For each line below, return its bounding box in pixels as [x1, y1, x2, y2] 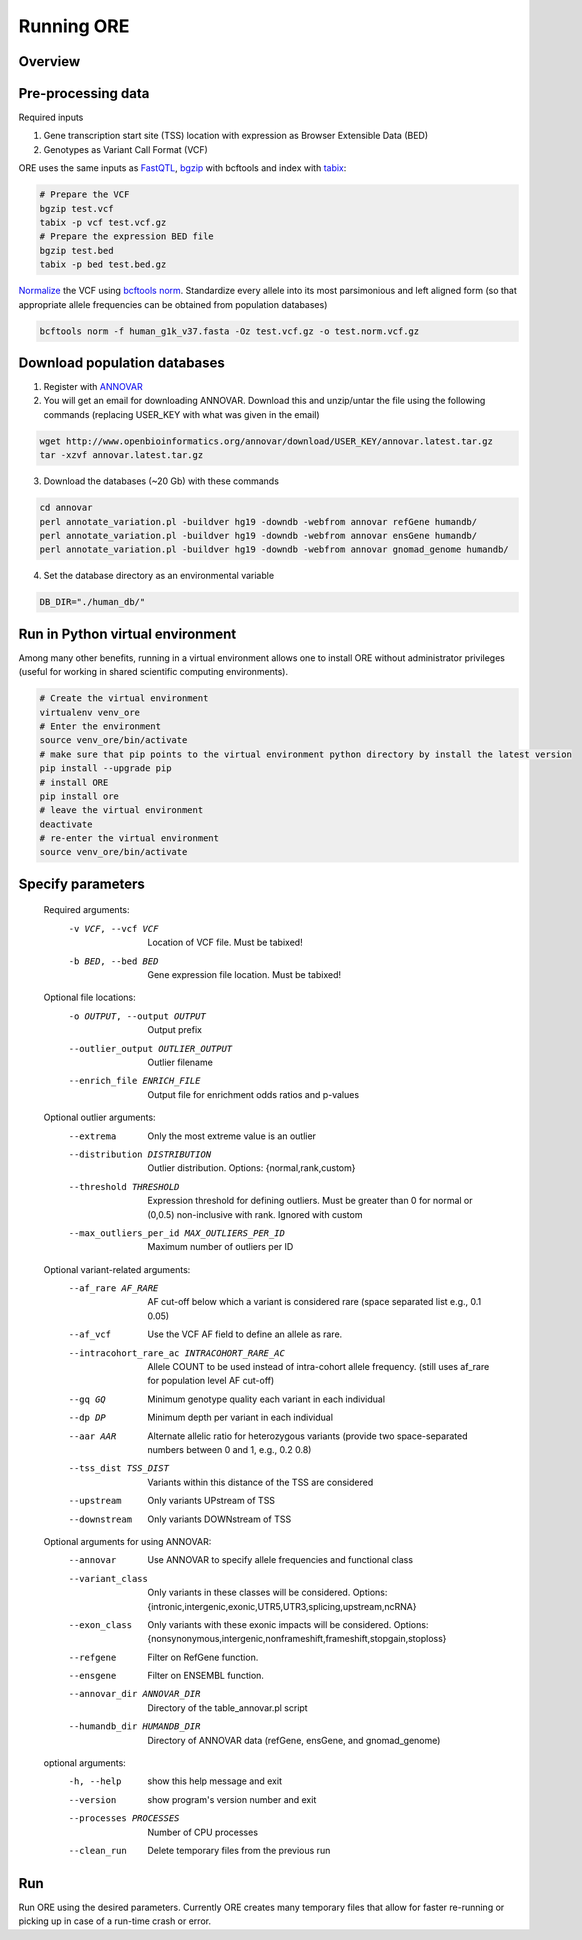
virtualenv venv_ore [39, 706, 140, 718]
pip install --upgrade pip [39, 763, 172, 774]
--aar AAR [68, 1430, 117, 1442]
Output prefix [147, 1024, 202, 1036]
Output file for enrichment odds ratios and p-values [147, 1088, 360, 1100]
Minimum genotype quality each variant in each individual [147, 1393, 385, 1405]
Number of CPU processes [147, 1826, 259, 1838]
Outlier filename [147, 1056, 214, 1068]
